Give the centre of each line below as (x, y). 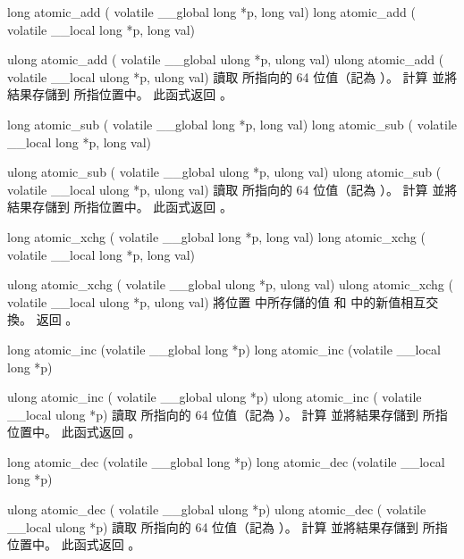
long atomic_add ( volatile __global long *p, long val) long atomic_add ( (211, 12)
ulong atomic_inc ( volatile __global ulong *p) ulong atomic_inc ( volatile (215, 397)
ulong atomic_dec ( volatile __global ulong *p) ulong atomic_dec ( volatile (217, 509)
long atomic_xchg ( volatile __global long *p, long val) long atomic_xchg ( (216, 236)
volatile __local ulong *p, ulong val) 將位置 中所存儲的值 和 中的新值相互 (217, 301)
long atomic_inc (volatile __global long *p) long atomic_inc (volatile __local (224, 349)
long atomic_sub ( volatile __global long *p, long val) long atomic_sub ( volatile (232, 124)
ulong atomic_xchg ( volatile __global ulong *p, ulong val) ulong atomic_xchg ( (230, 284)
